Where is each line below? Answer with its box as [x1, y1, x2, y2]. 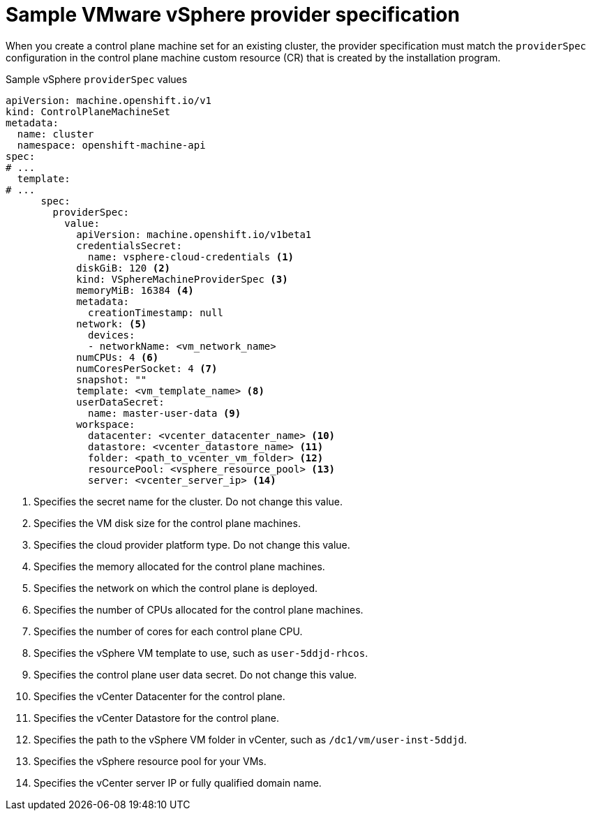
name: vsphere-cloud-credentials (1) [88, 251, 294, 262]
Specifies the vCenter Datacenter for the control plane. [33, 690, 285, 702]
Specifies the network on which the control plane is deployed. [33, 581, 318, 594]
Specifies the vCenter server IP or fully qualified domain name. [33, 776, 322, 789]
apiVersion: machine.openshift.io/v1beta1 [76, 228, 312, 240]
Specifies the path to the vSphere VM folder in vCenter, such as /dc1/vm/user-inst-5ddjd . [33, 733, 467, 745]
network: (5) [76, 318, 147, 329]
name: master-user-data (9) [88, 407, 241, 419]
